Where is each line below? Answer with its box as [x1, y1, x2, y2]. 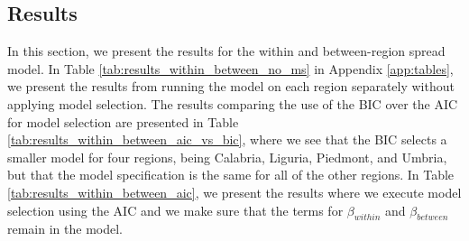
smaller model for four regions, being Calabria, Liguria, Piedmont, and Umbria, [7, 147, 447, 166]
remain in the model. [7, 219, 123, 238]
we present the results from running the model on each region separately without [7, 77, 455, 96]
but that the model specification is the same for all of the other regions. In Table [7, 165, 455, 184]
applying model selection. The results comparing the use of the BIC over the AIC [7, 94, 458, 113]
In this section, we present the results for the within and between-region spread [7, 42, 446, 60]
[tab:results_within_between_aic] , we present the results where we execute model [7, 182, 462, 201]
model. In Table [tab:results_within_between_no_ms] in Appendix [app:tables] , [7, 59, 454, 78]
